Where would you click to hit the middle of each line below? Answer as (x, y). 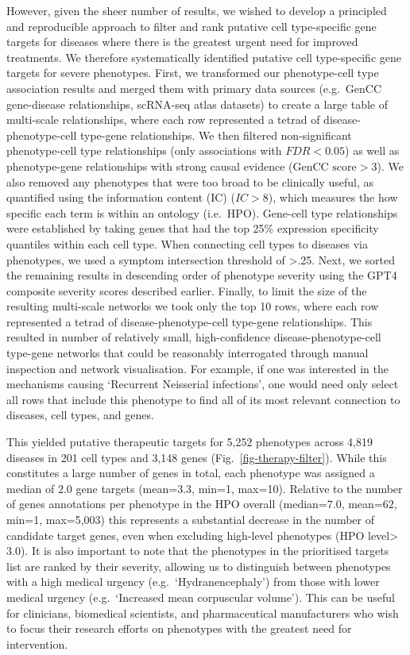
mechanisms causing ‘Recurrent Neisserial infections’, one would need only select (203, 384)
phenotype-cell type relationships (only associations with (144, 150)
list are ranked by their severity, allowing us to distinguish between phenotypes (199, 566)
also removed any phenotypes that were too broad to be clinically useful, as (190, 181)
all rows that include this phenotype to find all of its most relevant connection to (203, 399)
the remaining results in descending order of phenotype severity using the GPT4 (202, 275)
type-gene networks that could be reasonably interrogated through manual (188, 353)
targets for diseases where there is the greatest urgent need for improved (182, 42)
